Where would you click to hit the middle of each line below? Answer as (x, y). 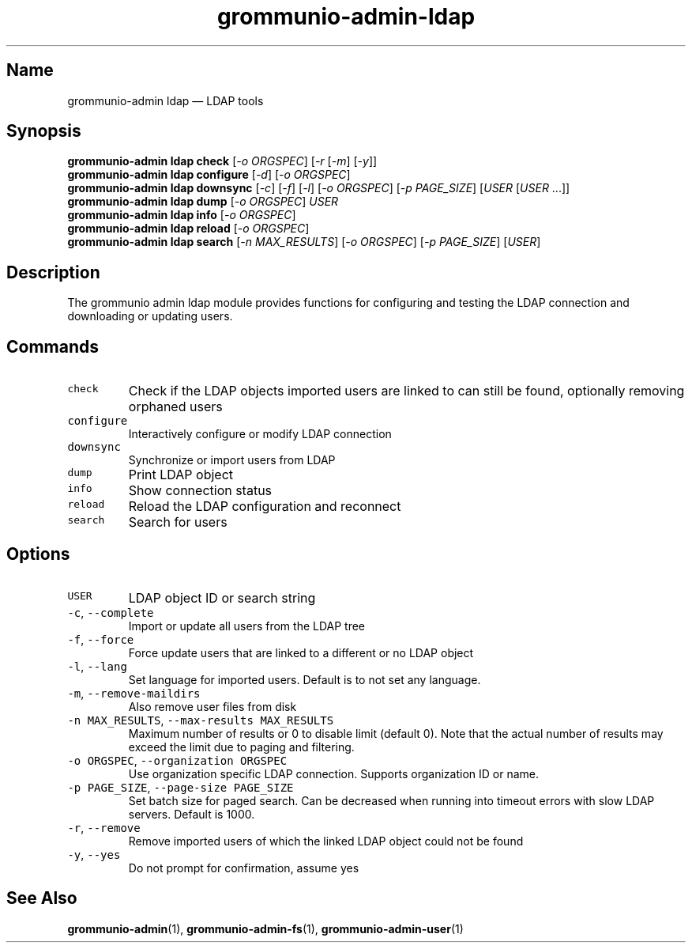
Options (38, 554)
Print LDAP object (181, 475)
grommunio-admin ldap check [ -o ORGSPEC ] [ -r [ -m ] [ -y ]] (222, 161)
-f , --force (101, 639)
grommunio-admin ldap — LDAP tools (165, 100)
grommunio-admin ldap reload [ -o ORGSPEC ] (188, 229)
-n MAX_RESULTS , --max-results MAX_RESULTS (201, 720)
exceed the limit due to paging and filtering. (241, 747)
